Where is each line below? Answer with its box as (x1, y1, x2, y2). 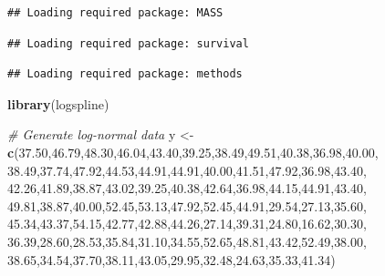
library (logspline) (7, 94, 109, 113)
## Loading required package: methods (7, 67, 243, 81)
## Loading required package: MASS (7, 6, 224, 19)
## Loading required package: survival (7, 36, 249, 50)
